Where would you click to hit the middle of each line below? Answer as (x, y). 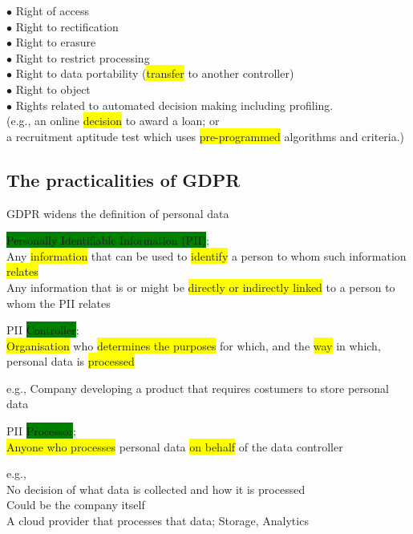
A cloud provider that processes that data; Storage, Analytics (158, 521)
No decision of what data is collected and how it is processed (156, 489)
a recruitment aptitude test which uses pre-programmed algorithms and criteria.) (206, 136)
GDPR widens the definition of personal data (118, 213)
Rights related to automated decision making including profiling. (174, 105)
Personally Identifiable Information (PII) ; (108, 240)
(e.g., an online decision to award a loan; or (113, 121)
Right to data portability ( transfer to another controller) (155, 73)
